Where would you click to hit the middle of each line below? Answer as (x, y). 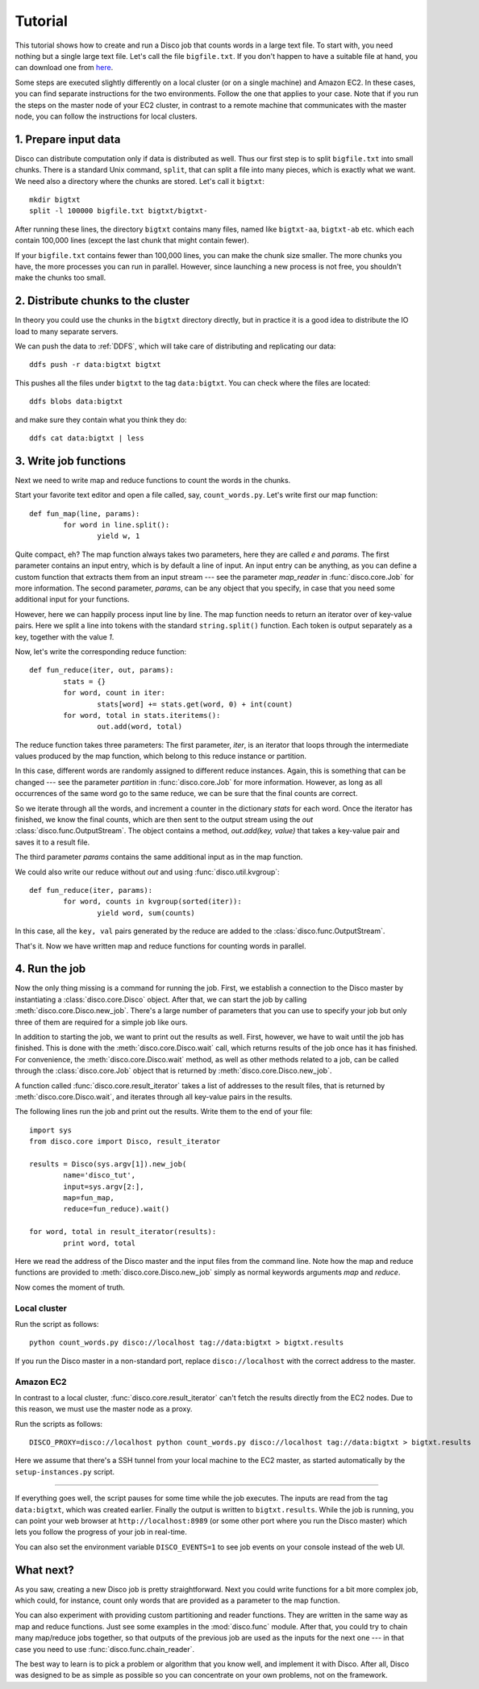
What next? (44, 1570)
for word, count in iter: (114, 693)
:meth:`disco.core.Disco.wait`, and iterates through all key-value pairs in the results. (154, 1096)
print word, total (100, 1243)
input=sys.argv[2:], (104, 1186)
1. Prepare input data (68, 139)
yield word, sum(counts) (146, 913)
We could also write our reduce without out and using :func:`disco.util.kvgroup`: (147, 872)
